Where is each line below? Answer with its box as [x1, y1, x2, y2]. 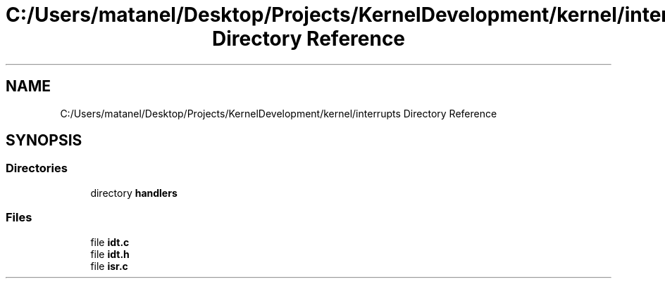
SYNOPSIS [6, 131, 82, 150]
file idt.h [90, 247, 130, 260]
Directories [6, 161, 68, 176]
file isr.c [90, 259, 128, 272]
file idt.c [90, 235, 130, 248]
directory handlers [90, 186, 178, 199]
